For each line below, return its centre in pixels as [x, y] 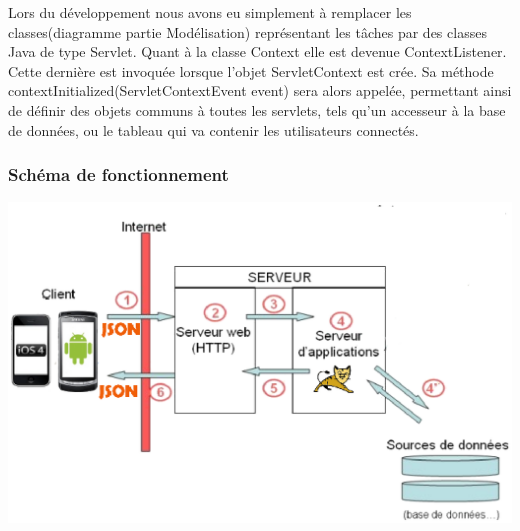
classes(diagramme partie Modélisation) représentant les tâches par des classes [247, 31]
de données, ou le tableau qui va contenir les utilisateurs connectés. [213, 129]
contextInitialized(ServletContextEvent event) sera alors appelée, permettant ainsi [260, 90]
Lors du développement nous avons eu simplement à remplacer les [210, 12]
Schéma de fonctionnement [118, 174]
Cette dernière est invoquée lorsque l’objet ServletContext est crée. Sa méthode [251, 70]
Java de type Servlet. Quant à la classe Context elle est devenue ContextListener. [257, 51]
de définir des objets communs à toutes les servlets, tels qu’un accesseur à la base [257, 109]
